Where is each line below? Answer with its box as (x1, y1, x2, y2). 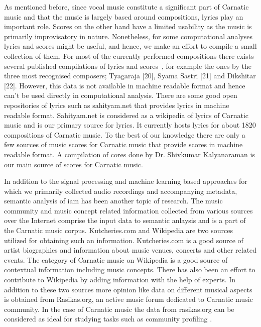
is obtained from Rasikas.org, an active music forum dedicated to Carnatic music (4, 294, 253, 304)
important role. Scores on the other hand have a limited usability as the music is (4, 21, 252, 32)
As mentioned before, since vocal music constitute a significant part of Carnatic (4, 2, 249, 12)
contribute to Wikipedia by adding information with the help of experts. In (4, 274, 236, 285)
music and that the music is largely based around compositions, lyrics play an (4, 11, 243, 22)
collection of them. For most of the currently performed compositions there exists (4, 50, 254, 61)
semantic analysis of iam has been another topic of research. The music (4, 195, 223, 206)
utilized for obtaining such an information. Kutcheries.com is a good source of (4, 235, 243, 245)
